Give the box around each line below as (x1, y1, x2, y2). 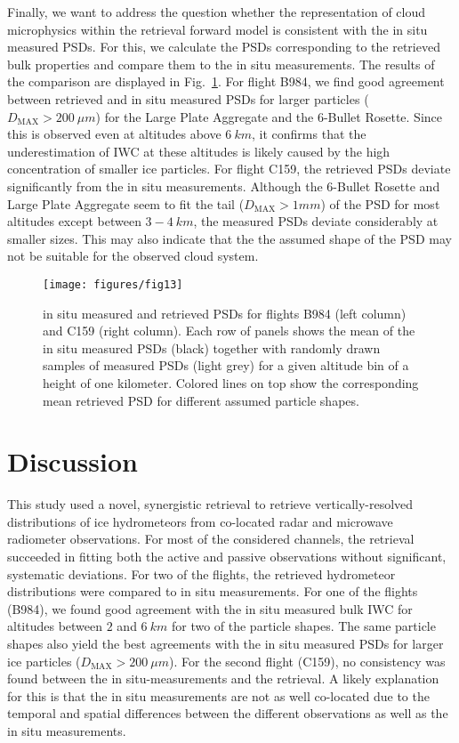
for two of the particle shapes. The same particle (171, 617, 436, 635)
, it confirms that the (252, 125, 366, 143)
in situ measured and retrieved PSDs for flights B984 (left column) (43, 303, 407, 322)
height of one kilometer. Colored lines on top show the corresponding (43, 373, 419, 392)
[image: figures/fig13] (43, 278, 183, 291)
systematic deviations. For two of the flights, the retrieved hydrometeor (7, 564, 396, 583)
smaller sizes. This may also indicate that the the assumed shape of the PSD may (7, 229, 452, 247)
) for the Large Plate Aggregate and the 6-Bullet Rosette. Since (95, 107, 442, 125)
